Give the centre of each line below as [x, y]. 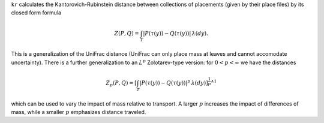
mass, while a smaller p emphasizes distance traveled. [79, 112]
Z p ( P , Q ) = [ [121, 83]
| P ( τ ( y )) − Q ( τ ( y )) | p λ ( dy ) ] [174, 82]
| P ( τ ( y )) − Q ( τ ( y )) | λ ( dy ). [176, 33]
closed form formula [36, 13]
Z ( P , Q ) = [127, 33]
